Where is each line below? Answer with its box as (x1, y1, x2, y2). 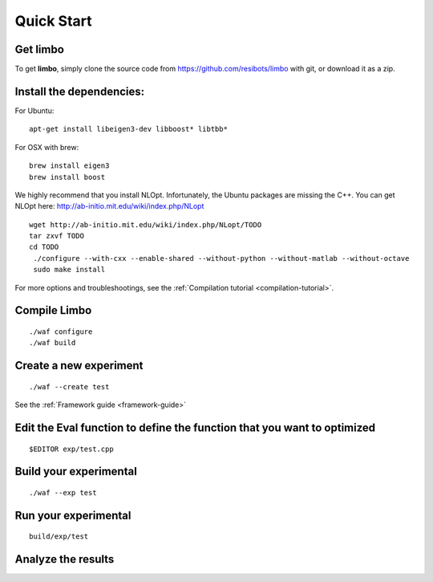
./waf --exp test (29, 488, 97, 498)
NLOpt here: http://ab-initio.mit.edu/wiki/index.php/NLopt (14, 201, 204, 211)
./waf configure (29, 328, 93, 336)
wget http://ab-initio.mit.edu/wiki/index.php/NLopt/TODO (29, 220, 262, 229)
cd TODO (29, 242, 59, 252)
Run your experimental (14, 508, 132, 522)
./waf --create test (29, 382, 110, 391)
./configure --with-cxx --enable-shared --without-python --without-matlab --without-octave (33, 254, 410, 263)
